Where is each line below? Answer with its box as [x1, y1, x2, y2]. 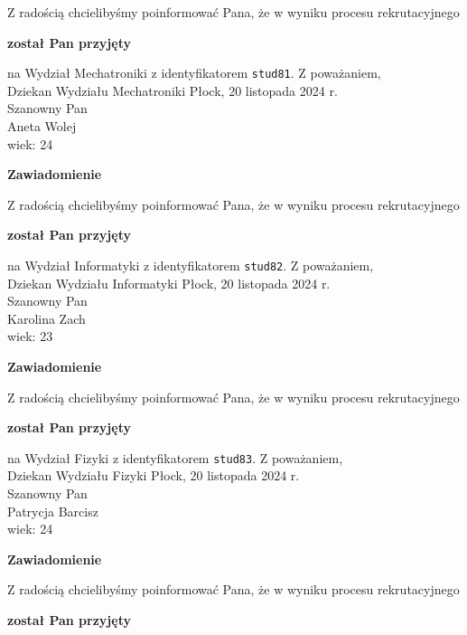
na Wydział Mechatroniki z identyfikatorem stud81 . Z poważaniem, [7, 63, 381, 82]
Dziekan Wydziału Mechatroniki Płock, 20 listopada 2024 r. [7, 81, 338, 100]
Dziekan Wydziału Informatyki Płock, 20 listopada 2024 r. [7, 273, 331, 292]
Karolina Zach [7, 308, 86, 327]
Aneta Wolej [7, 117, 77, 136]
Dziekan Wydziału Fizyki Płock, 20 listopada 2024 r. [7, 466, 300, 485]
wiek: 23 [7, 327, 53, 346]
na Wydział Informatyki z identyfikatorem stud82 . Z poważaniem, [7, 256, 374, 274]
